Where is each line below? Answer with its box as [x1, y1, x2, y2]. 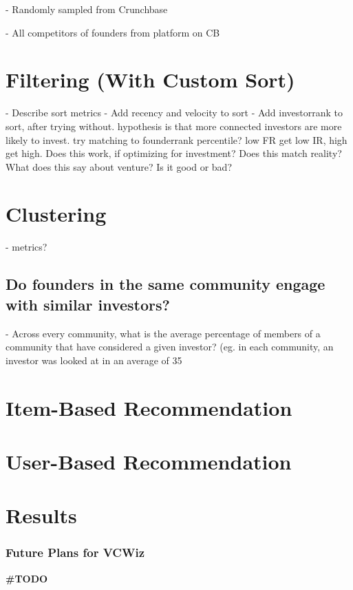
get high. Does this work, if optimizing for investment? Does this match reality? [6, 146, 342, 160]
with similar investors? [6, 293, 170, 315]
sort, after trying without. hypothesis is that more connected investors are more [6, 118, 342, 133]
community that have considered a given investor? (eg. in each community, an [6, 339, 334, 354]
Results [6, 501, 77, 529]
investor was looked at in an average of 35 [6, 352, 182, 367]
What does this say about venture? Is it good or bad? [6, 159, 232, 173]
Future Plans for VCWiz [6, 544, 145, 561]
